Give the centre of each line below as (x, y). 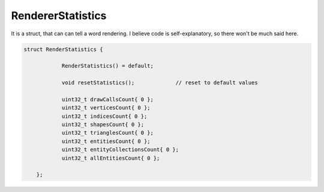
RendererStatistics (59, 16)
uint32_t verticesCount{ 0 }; (106, 108)
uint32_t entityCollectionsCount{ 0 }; (120, 150)
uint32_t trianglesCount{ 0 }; (108, 133)
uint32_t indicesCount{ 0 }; (104, 116)
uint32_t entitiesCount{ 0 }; (106, 141)
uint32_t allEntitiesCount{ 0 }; (111, 158)
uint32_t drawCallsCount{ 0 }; (108, 99)
